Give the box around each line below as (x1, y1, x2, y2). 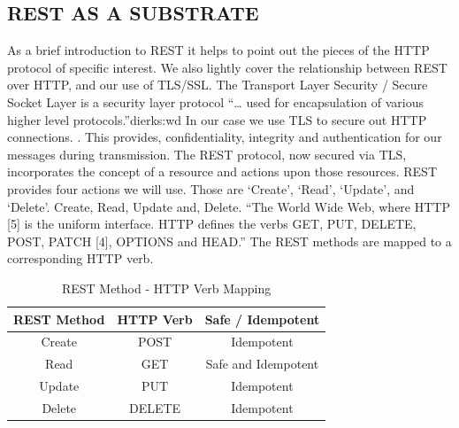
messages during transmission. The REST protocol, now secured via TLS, (7, 144, 407, 163)
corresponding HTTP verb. (7, 249, 154, 268)
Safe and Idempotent (205, 354, 319, 373)
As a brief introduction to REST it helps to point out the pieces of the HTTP (7, 41, 430, 59)
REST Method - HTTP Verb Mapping (61, 278, 272, 297)
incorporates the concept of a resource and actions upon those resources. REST (7, 162, 438, 181)
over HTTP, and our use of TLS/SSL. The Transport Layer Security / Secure (7, 75, 428, 94)
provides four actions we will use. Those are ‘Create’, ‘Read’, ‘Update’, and (7, 179, 415, 198)
